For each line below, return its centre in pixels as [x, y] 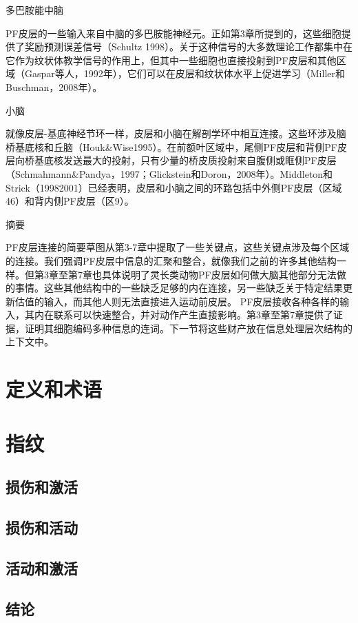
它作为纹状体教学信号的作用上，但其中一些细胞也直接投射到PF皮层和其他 [171, 60]
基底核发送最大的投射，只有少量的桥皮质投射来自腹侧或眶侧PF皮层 [185, 160]
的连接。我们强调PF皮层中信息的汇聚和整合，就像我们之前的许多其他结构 [171, 260]
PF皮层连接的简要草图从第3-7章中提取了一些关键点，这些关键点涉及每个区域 [178, 247]
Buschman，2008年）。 [54, 86]
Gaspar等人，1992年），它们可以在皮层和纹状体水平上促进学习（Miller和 [185, 73]
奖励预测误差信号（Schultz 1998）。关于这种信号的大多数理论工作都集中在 [188, 47]
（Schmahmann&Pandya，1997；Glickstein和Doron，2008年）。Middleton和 [169, 173]
